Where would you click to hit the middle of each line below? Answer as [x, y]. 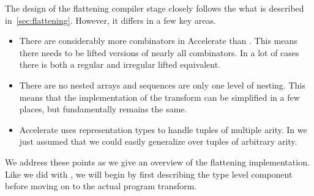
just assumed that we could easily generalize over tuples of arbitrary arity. [158, 141]
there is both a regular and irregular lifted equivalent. [120, 64]
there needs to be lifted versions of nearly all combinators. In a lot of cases [159, 52]
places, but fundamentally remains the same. [103, 109]
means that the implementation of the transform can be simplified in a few [159, 97]
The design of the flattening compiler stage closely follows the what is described [155, 8]
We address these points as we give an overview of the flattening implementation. [157, 162]
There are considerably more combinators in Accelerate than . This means [158, 41]
